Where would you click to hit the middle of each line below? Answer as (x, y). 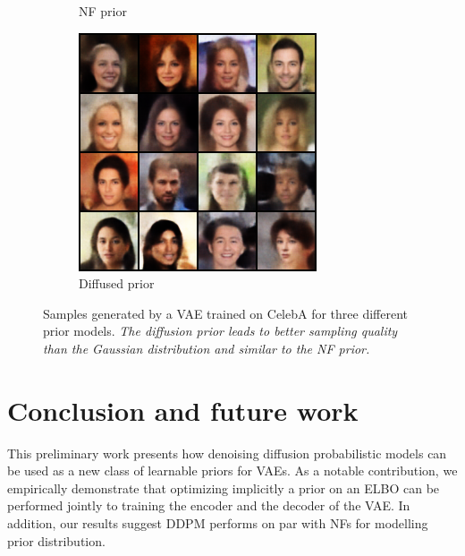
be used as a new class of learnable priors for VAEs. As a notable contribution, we (232, 470)
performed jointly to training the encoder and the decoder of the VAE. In (209, 505)
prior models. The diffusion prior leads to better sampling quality (220, 331)
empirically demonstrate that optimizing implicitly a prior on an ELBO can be (224, 488)
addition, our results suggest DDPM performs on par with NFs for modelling (218, 523)
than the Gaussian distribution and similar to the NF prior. (207, 348)
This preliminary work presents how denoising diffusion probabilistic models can (227, 453)
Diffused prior (117, 283)
